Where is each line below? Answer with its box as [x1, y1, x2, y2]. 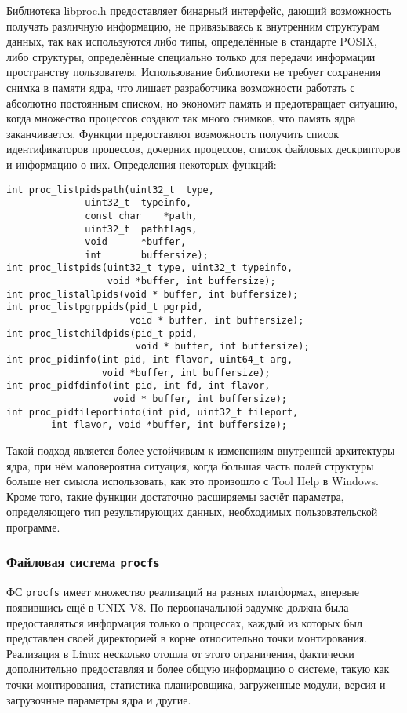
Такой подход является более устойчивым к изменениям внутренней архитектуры [6, 442, 395, 458]
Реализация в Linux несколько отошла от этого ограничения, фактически [6, 645, 354, 661]
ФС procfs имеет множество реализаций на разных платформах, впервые [6, 583, 359, 600]
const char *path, [85, 210, 198, 221]
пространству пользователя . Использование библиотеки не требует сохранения [6, 64, 381, 80]
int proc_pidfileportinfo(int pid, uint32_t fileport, [6, 406, 299, 418]
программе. [6, 518, 60, 535]
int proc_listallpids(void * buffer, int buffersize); [6, 288, 299, 300]
